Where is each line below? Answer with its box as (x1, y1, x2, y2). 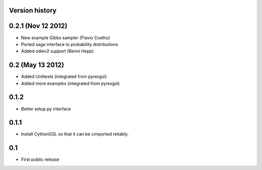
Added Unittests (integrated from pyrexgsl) (21, 74, 107, 79)
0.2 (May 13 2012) (9, 61, 64, 69)
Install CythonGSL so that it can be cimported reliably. (21, 131, 129, 137)
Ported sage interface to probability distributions (21, 41, 118, 47)
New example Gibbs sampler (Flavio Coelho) (21, 34, 110, 41)
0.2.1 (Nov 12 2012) (9, 22, 67, 30)
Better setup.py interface (21, 106, 71, 111)
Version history (9, 6, 57, 15)
